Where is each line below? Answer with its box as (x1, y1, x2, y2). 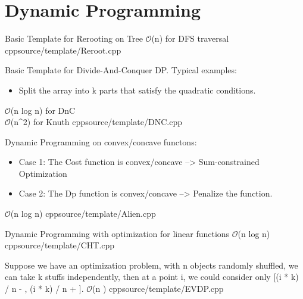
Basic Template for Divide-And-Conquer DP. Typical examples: (5, 64, 237, 76)
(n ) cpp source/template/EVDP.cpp (92, 282, 224, 295)
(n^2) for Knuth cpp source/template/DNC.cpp (10, 116, 182, 128)
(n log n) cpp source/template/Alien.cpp (10, 207, 156, 220)
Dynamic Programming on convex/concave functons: (5, 135, 197, 148)
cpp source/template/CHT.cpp (5, 239, 115, 251)
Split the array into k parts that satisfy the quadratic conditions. (18, 83, 256, 96)
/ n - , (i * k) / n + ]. (5, 282, 84, 295)
